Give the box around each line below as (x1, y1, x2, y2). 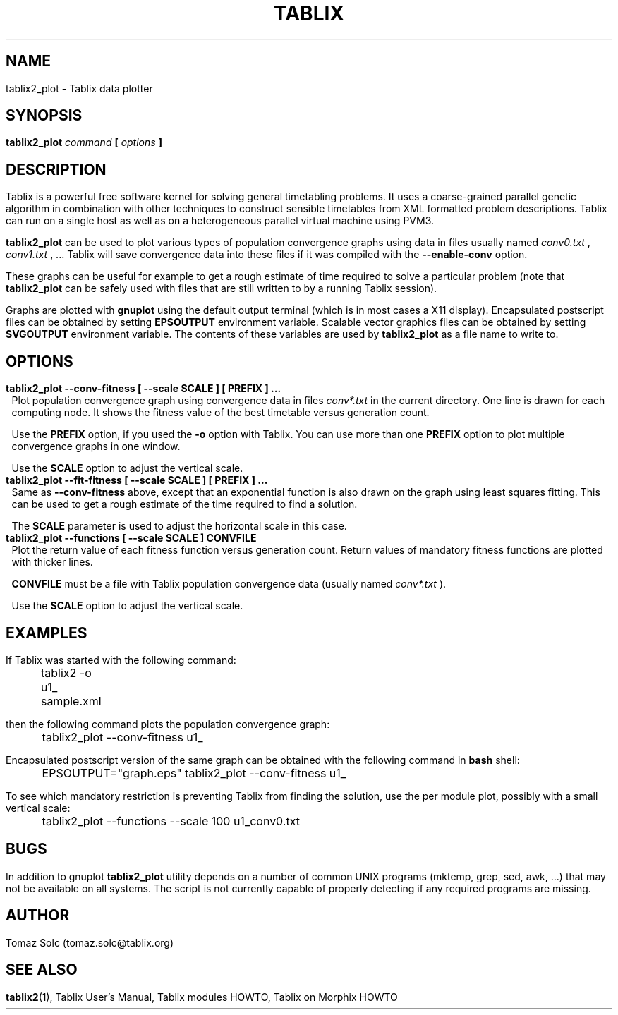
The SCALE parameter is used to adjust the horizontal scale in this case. (11, 520, 347, 533)
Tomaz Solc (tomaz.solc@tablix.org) (6, 936, 174, 949)
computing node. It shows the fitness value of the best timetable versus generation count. (11, 406, 430, 419)
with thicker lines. (11, 556, 93, 569)
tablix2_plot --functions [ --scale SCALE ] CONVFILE (6, 532, 257, 545)
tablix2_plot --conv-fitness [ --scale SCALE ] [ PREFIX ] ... (6, 382, 281, 395)
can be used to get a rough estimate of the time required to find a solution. (11, 498, 358, 511)
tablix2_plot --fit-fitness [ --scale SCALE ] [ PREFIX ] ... (6, 474, 268, 487)
